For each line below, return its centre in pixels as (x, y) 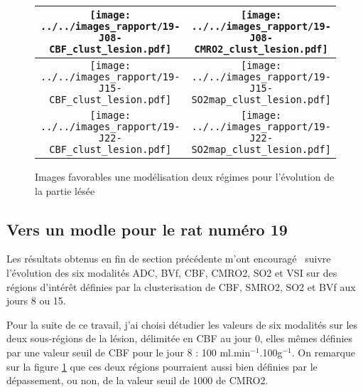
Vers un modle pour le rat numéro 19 (147, 229)
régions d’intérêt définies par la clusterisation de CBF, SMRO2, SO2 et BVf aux (181, 286)
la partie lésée (65, 190)
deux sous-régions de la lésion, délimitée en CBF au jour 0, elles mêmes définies (180, 338)
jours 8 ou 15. (36, 301)
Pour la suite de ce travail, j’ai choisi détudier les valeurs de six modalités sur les (182, 324)
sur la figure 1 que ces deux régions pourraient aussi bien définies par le (162, 366)
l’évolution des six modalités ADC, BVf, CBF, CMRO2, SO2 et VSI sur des (172, 272)
